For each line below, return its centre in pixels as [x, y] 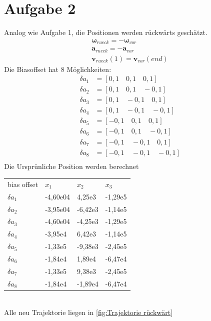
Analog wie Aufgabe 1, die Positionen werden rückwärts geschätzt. [106, 32]
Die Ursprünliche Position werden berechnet [71, 166]
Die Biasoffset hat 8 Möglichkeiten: [58, 69]
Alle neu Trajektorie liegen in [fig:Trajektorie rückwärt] [88, 312]
